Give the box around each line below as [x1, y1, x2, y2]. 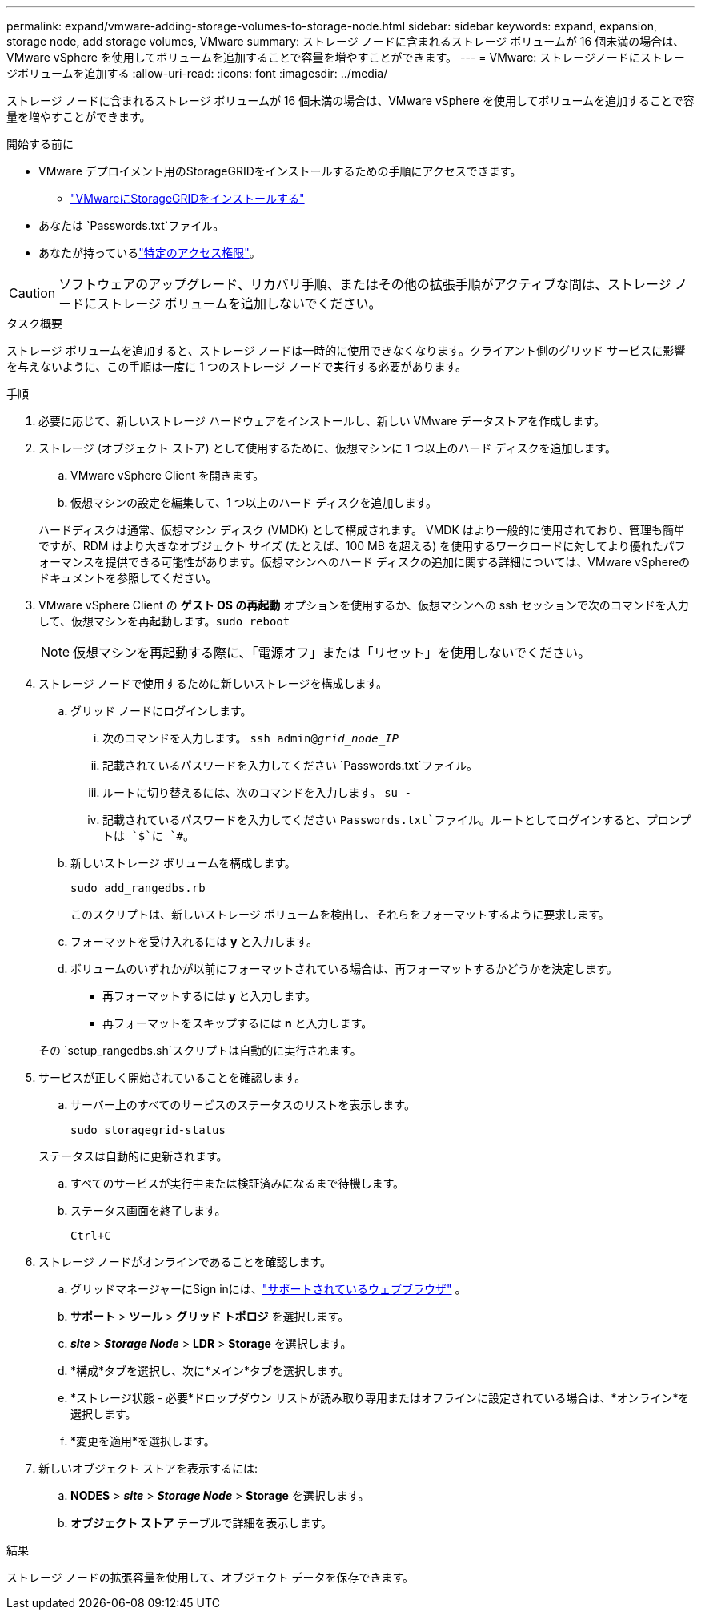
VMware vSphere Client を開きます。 [70, 468, 265, 482]
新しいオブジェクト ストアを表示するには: [38, 1461, 258, 1475]
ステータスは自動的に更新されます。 [38, 1149, 228, 1163]
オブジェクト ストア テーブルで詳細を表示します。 [70, 1516, 333, 1530]
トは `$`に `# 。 [102, 829, 195, 842]
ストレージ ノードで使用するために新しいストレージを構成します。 [38, 677, 387, 690]
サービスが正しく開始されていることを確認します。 [38, 1071, 306, 1084]
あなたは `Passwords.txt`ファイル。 [38, 219, 225, 232]
